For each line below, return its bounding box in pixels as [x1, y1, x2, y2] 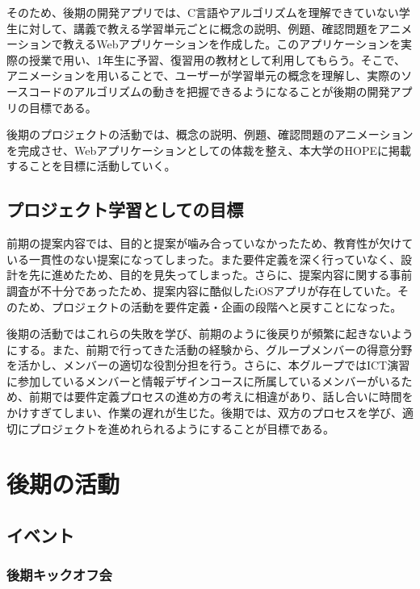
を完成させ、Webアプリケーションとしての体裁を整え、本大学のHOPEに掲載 [6, 141, 411, 158]
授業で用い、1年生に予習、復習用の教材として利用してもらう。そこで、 [28, 51, 406, 68]
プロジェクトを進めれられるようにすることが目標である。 [28, 420, 334, 437]
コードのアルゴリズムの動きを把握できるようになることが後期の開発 [28, 82, 390, 99]
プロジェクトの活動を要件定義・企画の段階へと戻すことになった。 [51, 298, 402, 315]
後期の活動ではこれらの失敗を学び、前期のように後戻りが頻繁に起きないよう [6, 325, 414, 342]
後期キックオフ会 [6, 565, 112, 585]
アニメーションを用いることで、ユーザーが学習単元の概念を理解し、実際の [6, 67, 401, 84]
